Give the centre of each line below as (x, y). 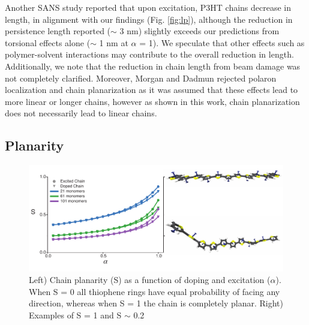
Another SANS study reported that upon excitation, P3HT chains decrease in (148, 7)
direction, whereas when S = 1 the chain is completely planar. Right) (156, 303)
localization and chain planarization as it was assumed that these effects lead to (151, 90)
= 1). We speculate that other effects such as (222, 42)
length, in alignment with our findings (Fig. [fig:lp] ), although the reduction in (149, 19)
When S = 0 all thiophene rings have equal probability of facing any (154, 291)
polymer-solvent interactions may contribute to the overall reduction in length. (149, 54)
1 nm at (114, 42)
